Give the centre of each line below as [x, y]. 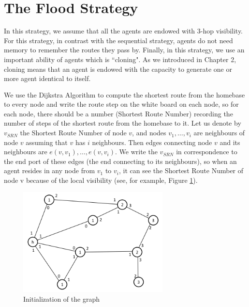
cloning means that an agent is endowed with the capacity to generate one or [118, 69]
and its [230, 142]
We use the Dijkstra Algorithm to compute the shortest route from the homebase [124, 94]
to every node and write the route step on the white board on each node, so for [121, 104]
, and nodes [149, 133]
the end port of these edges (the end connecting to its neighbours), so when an [120, 161]
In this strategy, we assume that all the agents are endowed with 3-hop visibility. [124, 31]
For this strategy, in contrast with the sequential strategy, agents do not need [118, 40]
